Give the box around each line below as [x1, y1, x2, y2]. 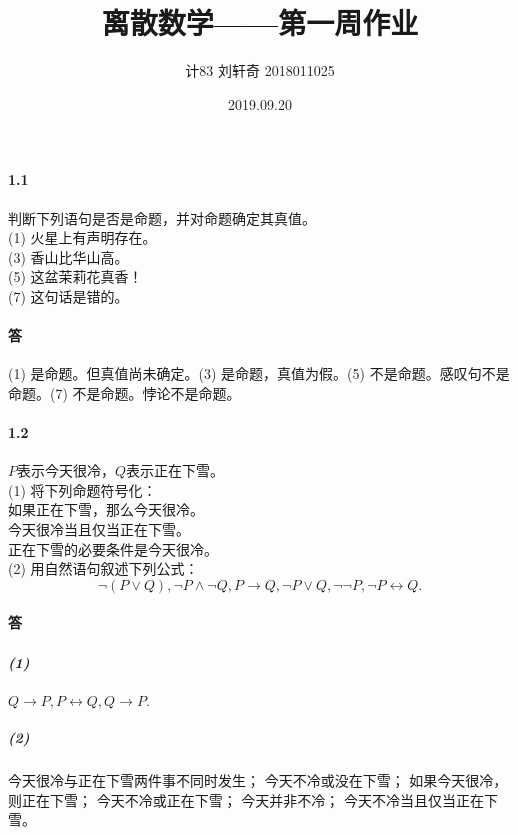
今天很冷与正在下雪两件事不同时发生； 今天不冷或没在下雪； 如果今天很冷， [8, 770, 508, 791]
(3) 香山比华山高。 [8, 246, 129, 267]
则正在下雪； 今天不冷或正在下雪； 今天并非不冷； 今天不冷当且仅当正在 [8, 789, 484, 810]
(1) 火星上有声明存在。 [8, 227, 157, 248]
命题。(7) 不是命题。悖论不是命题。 [8, 382, 241, 403]
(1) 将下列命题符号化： [8, 479, 157, 500]
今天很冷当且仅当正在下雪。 [8, 519, 190, 540]
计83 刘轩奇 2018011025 [185, 60, 335, 81]
